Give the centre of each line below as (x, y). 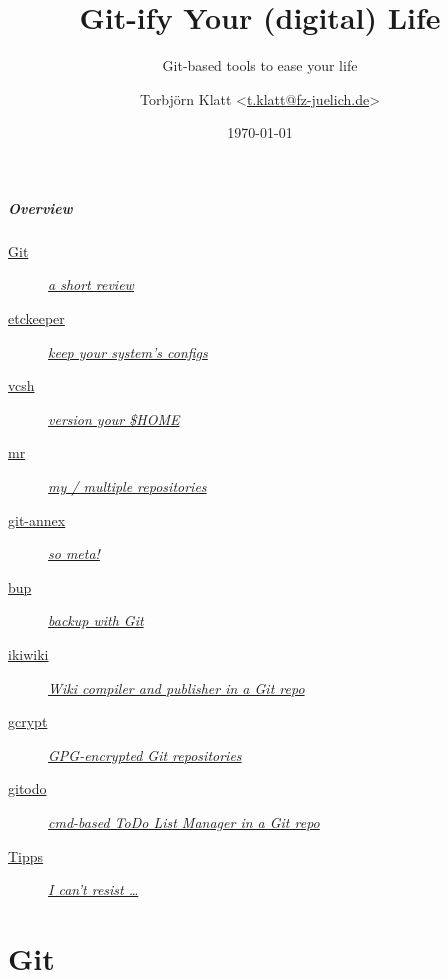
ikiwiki (28, 654)
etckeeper (36, 318)
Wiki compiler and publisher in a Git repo (176, 687)
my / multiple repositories (127, 486)
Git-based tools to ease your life (260, 65)
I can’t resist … (93, 889)
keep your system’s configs (128, 351)
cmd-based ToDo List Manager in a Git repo (184, 821)
